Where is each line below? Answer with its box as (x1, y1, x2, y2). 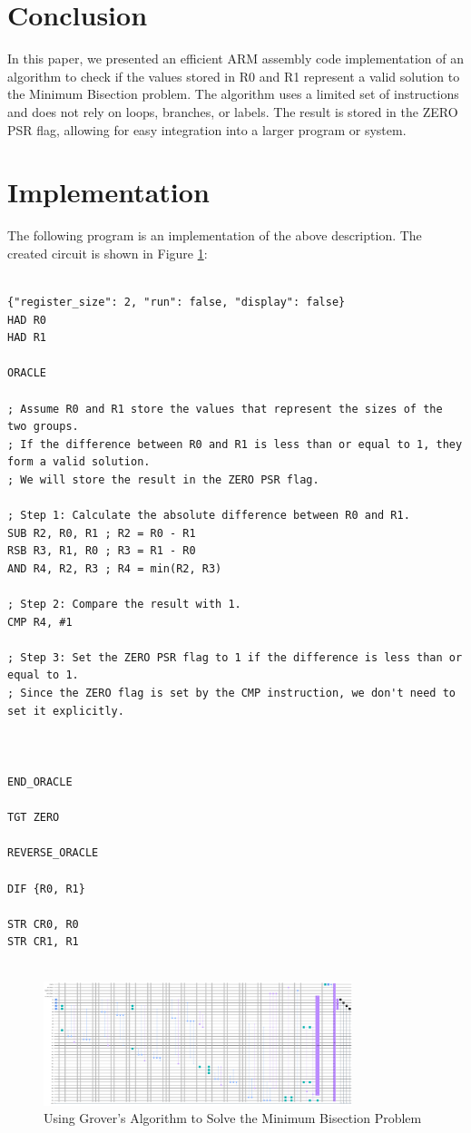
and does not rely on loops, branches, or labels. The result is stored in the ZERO (7, 102, 458, 121)
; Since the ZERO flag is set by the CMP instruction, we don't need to (7, 687, 456, 700)
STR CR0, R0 (7, 917, 79, 931)
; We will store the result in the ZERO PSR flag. (7, 473, 319, 486)
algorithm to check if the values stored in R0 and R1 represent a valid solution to (7, 66, 460, 85)
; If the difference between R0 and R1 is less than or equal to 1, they (7, 437, 463, 451)
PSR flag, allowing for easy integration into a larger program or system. (7, 120, 407, 139)
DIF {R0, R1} (7, 882, 85, 895)
